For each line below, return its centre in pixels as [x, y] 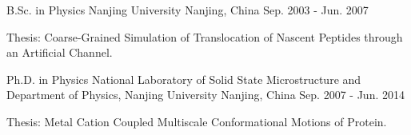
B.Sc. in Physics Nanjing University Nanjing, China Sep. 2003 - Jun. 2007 [188, 10]
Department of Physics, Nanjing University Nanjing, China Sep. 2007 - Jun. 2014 [205, 95]
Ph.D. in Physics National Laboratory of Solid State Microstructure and [184, 79]
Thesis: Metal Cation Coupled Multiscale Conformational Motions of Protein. [197, 121]
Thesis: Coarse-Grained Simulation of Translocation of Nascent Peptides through [205, 36]
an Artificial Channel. [60, 52]
